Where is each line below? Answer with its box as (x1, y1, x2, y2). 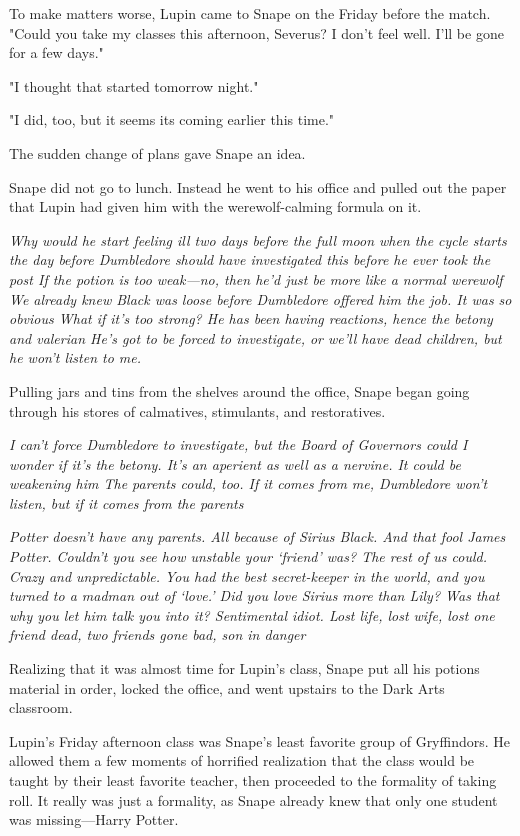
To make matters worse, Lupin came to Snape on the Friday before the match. (9, 3, 491, 23)
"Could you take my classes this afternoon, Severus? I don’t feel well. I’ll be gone (9, 22, 504, 43)
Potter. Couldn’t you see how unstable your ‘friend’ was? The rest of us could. (9, 546, 487, 567)
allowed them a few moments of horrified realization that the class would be (9, 750, 475, 771)
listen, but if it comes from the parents (9, 492, 244, 513)
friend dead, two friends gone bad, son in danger (9, 624, 306, 645)
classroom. (9, 697, 73, 718)
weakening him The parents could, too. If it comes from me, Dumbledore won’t (9, 473, 488, 494)
